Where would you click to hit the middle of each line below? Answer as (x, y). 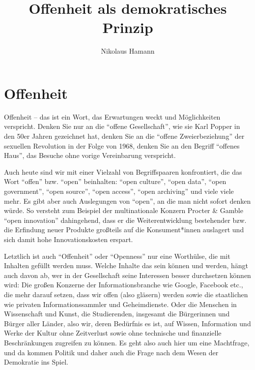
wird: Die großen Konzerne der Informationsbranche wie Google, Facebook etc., (124, 285)
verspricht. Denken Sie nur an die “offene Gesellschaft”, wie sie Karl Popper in (122, 126)
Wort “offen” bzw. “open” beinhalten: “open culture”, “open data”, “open (115, 181)
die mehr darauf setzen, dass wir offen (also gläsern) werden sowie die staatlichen (126, 294)
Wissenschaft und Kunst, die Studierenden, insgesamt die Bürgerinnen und (117, 314)
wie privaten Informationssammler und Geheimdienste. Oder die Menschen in (120, 304)
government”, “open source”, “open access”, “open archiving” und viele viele (119, 191)
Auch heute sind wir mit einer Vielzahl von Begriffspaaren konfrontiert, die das (123, 171)
